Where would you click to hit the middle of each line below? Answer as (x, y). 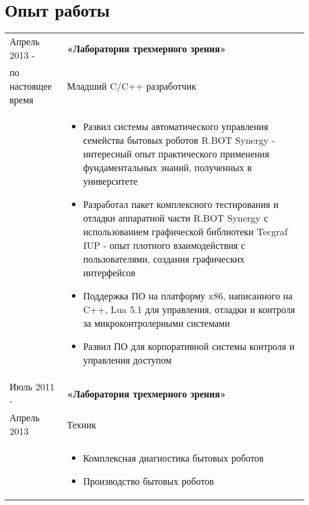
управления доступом (127, 360)
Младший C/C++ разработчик (132, 86)
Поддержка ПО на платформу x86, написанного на (188, 296)
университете (110, 181)
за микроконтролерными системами (156, 323)
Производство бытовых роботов (148, 481)
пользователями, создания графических (164, 259)
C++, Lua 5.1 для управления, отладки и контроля (189, 310)
